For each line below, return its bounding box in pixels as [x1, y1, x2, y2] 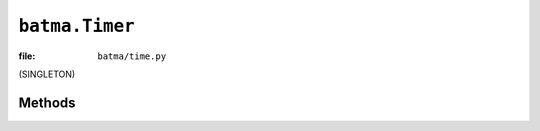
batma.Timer [18, 15, 135, 37]
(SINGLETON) [18, 68, 76, 80]
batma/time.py [97, 50, 167, 62]
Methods [18, 94, 76, 111]
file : [18, 50, 36, 62]
